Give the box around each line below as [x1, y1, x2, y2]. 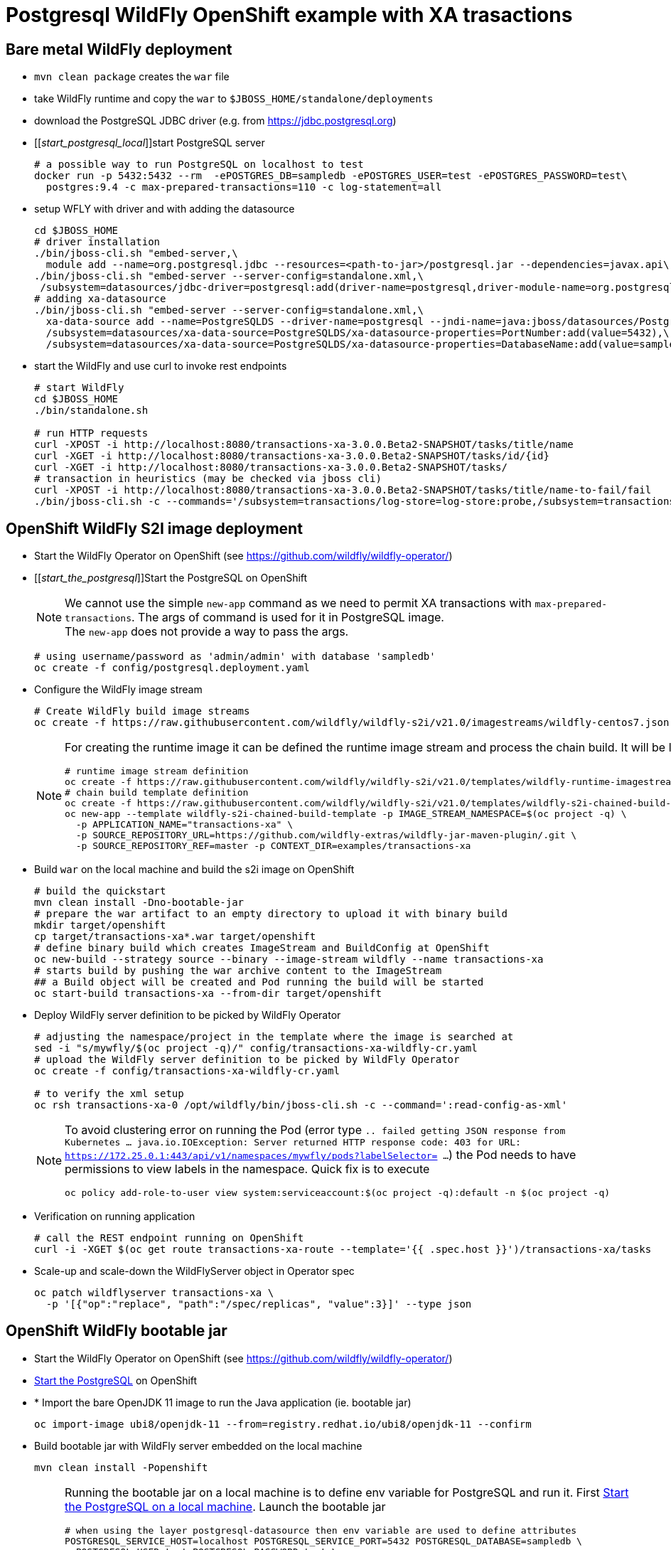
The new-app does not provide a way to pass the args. [65, 624, 349, 639]
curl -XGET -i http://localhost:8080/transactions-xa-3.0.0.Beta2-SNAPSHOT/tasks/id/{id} [34, 450, 549, 462]
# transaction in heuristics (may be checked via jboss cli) [34, 473, 382, 485]
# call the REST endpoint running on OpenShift [34, 1232, 304, 1244]
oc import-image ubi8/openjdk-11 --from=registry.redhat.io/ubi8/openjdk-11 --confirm [34, 1418, 532, 1430]
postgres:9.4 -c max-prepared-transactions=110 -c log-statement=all [45, 181, 442, 193]
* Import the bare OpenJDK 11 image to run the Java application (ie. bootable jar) [34, 1396, 412, 1409]
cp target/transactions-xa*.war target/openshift [34, 931, 316, 943]
